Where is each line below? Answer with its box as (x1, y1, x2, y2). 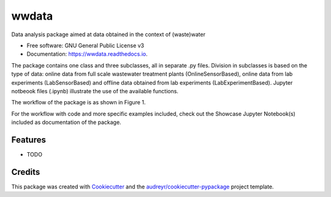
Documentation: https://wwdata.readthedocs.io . (26, 50, 148, 58)
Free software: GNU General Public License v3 (26, 42, 145, 49)
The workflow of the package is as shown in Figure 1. (11, 99, 146, 106)
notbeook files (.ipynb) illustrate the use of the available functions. (11, 87, 179, 95)
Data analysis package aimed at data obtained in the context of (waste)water (11, 31, 205, 38)
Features (11, 134, 46, 145)
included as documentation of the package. (11, 118, 122, 126)
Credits (11, 166, 40, 177)
